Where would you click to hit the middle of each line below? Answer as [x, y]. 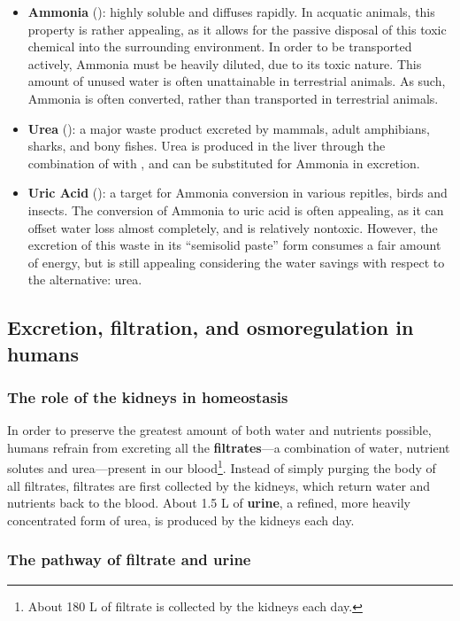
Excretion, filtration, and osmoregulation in [211, 327]
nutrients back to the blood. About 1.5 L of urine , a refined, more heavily [209, 503]
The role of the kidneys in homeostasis [148, 397]
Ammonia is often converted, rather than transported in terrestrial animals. [233, 98]
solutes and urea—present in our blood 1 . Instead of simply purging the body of [222, 467]
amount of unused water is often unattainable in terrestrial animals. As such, [237, 81]
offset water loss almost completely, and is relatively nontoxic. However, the [233, 227]
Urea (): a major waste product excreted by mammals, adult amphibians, [229, 128]
